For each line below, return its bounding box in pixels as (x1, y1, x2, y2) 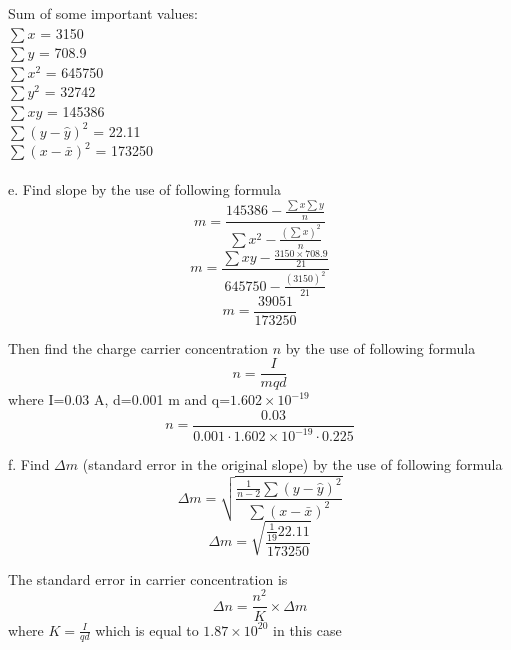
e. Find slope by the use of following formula (8, 179, 282, 200)
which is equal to (95, 619, 199, 640)
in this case (273, 619, 342, 640)
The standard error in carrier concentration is (8, 568, 288, 589)
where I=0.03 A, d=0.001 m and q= (8, 389, 231, 410)
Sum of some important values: (8, 3, 198, 23)
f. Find (8, 454, 50, 475)
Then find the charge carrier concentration (8, 337, 268, 358)
